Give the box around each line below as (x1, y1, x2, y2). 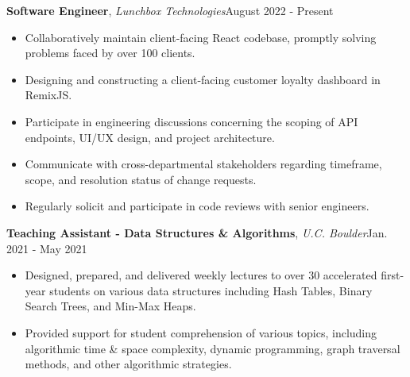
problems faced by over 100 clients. (25, 44, 195, 61)
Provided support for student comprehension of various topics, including (25, 324, 377, 340)
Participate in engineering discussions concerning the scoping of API (25, 113, 358, 129)
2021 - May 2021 (6, 240, 87, 256)
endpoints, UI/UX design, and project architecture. (25, 129, 275, 145)
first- (381, 267, 404, 283)
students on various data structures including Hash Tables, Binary (49, 282, 373, 298)
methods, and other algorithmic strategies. (25, 356, 232, 372)
